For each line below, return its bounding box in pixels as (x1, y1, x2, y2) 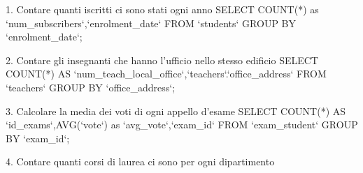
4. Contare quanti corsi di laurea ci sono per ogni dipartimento (6, 154, 275, 169)
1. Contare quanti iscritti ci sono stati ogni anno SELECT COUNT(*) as (6, 2, 319, 16)
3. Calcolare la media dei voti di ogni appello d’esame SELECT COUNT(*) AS (6, 103, 346, 118)
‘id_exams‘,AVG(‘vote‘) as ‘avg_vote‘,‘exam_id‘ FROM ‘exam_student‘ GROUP (6, 117, 358, 132)
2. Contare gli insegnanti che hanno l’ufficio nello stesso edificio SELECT (6, 52, 318, 67)
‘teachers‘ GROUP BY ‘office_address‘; (6, 80, 176, 94)
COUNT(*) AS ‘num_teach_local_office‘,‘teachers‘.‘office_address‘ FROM (6, 66, 327, 81)
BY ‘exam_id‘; (6, 130, 70, 145)
